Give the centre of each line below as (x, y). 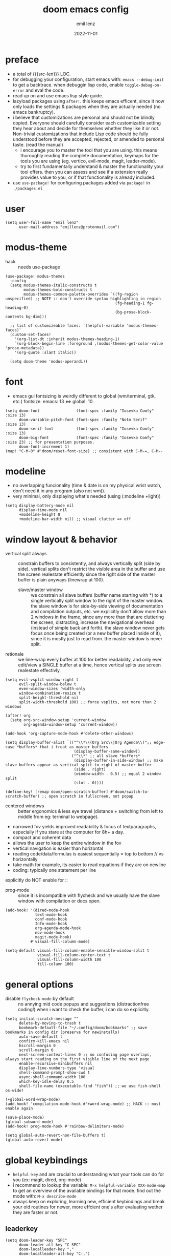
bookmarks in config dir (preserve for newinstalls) (63, 1032)
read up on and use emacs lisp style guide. (58, 95)
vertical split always (26, 554)
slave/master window (40, 590)
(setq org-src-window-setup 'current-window (58, 720)
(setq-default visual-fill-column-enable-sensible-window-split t (77, 951)
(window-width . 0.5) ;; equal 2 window (117, 774)
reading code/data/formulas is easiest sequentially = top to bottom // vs (88, 854)
